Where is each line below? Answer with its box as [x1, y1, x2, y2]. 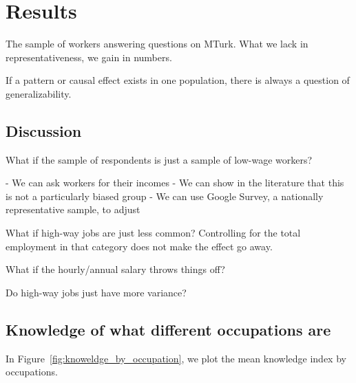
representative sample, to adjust [6, 202, 140, 217]
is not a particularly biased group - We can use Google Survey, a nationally [6, 188, 324, 203]
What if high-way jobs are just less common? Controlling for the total [6, 226, 301, 240]
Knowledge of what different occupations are [6, 318, 331, 340]
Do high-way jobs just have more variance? [6, 285, 187, 299]
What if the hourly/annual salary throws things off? [6, 262, 225, 276]
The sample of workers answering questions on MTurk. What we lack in [6, 36, 308, 51]
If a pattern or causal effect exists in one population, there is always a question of [6, 73, 350, 87]
